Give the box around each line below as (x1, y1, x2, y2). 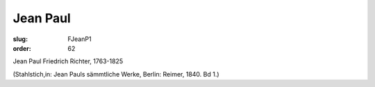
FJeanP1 (67, 35, 92, 43)
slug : (12, 35, 28, 43)
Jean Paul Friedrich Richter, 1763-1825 (12, 57, 124, 65)
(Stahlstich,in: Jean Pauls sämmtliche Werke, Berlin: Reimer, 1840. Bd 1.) (12, 70, 219, 78)
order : (12, 44, 31, 52)
